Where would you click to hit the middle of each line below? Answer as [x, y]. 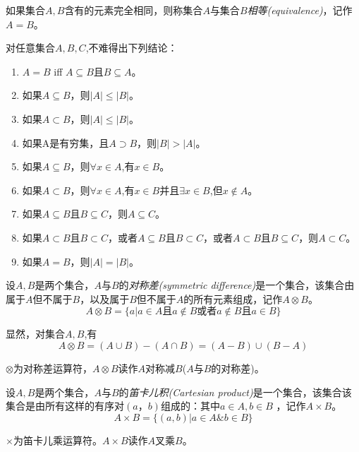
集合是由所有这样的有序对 [65, 406]
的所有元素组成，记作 [233, 298]
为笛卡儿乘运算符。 [57, 440]
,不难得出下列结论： [132, 48]
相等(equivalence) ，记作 [300, 10]
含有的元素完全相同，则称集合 [134, 10]
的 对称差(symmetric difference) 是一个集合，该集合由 [237, 285]
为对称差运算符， [53, 368]
